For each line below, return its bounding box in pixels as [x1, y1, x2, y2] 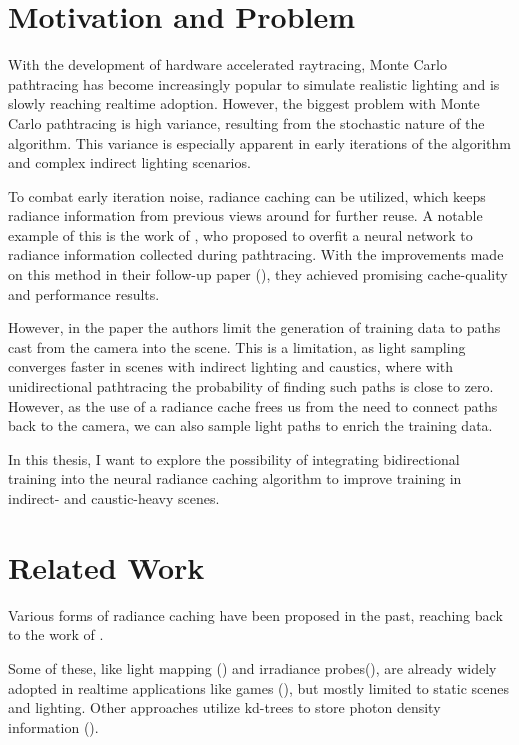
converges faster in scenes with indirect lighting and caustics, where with [8, 356, 454, 377]
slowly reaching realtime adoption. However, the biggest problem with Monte [8, 93, 480, 114]
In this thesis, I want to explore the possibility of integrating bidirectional [8, 448, 460, 469]
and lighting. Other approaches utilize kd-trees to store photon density [8, 697, 441, 718]
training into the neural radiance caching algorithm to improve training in [8, 468, 462, 489]
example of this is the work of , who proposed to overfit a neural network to [8, 224, 473, 245]
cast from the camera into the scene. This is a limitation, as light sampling [8, 336, 466, 357]
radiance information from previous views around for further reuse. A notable [8, 205, 483, 226]
